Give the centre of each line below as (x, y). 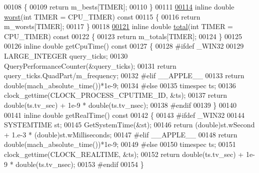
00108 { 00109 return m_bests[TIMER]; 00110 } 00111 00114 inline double (119, 7)
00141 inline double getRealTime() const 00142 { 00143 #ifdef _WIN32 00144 (124, 115)
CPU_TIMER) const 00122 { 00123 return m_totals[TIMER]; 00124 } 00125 (123, 36)
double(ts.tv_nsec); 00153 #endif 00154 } (80, 164)
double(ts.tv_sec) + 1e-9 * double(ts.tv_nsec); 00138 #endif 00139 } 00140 (120, 105)
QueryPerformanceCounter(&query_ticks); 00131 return (90, 65)
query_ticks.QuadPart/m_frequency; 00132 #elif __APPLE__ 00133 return (124, 75)
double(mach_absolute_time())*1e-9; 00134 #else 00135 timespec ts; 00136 (120, 85)
